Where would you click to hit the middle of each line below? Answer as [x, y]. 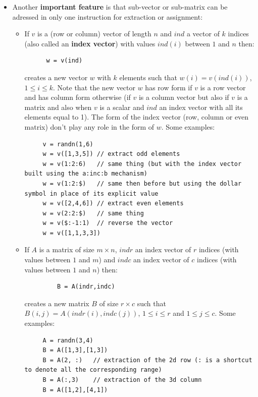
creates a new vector [56, 77]
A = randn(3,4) [68, 340]
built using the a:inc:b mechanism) [86, 174]
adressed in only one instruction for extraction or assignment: [108, 16]
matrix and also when [58, 107]
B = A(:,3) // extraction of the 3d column [122, 380]
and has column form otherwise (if [78, 97]
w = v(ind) [64, 61]
